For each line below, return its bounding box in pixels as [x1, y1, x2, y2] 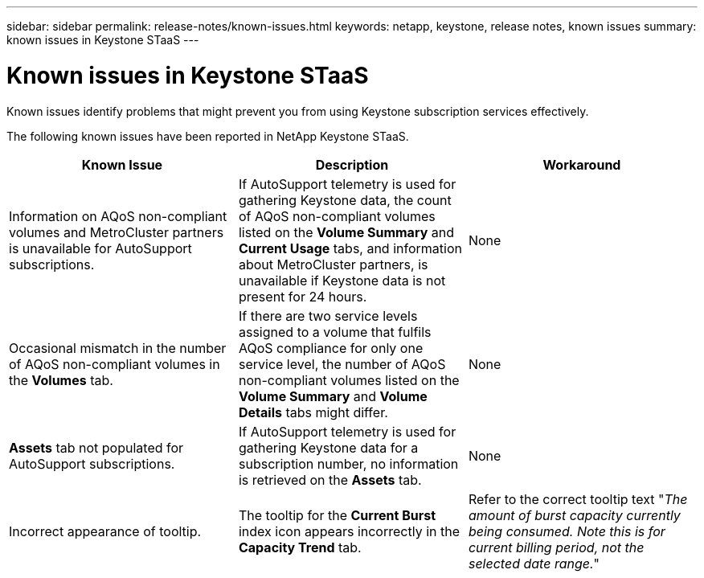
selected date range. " [468, 555, 600, 572]
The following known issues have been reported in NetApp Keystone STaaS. [6, 129, 409, 143]
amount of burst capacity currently [468, 506, 681, 523]
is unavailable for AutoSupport [9, 240, 192, 256]
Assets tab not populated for [9, 439, 184, 456]
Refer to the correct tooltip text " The [468, 490, 688, 507]
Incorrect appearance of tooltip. [9, 523, 202, 539]
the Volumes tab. [9, 371, 113, 388]
